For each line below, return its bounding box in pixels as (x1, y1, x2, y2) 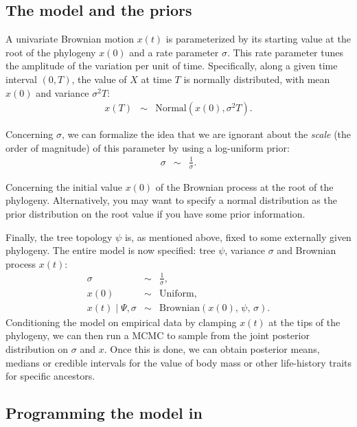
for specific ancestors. (5, 369, 95, 383)
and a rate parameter (129, 45, 219, 59)
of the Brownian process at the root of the (155, 179, 334, 194)
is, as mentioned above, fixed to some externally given (124, 229, 352, 244)
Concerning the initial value (5, 179, 123, 194)
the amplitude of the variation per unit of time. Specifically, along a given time (5, 58, 338, 73)
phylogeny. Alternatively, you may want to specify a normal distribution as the (5, 193, 337, 207)
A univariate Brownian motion (5, 32, 134, 46)
